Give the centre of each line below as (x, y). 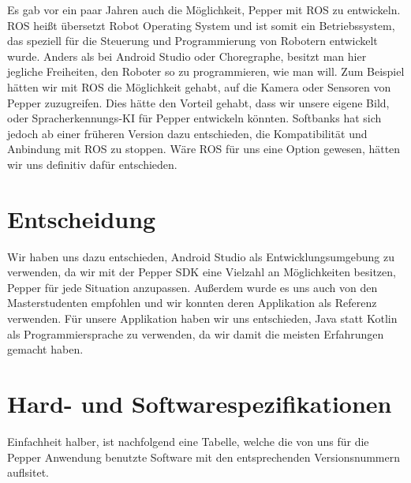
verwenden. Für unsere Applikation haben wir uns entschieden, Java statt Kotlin (202, 318)
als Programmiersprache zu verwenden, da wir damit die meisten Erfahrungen (196, 333)
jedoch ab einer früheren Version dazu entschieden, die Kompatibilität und (187, 133)
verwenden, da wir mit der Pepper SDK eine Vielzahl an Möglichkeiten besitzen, (202, 272)
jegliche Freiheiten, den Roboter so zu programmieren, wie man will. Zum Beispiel (206, 71)
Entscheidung (82, 218)
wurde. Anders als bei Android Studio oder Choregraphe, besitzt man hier (187, 56)
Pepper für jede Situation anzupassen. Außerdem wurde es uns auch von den (192, 287)
